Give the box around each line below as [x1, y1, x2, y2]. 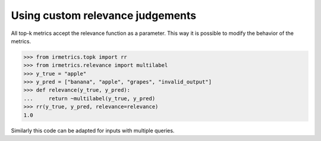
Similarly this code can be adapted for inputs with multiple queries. [11, 127, 175, 134]
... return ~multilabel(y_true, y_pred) [23, 95, 156, 102]
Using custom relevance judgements [11, 9, 197, 22]
